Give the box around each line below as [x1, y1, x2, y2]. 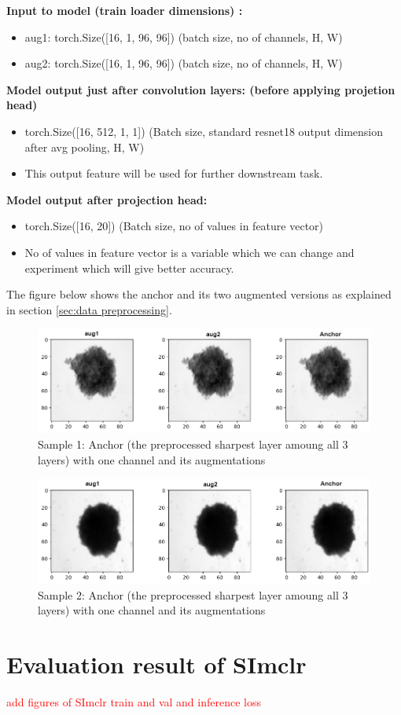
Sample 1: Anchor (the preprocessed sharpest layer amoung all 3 [38, 436, 348, 453]
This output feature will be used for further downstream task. [24, 165, 323, 181]
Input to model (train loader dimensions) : [6, 2, 243, 18]
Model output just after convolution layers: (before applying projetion [6, 81, 395, 97]
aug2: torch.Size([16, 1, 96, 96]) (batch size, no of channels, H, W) [24, 55, 343, 71]
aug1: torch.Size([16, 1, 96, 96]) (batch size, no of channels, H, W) [24, 28, 343, 45]
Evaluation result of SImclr [6, 648, 307, 680]
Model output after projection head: [6, 191, 208, 207]
